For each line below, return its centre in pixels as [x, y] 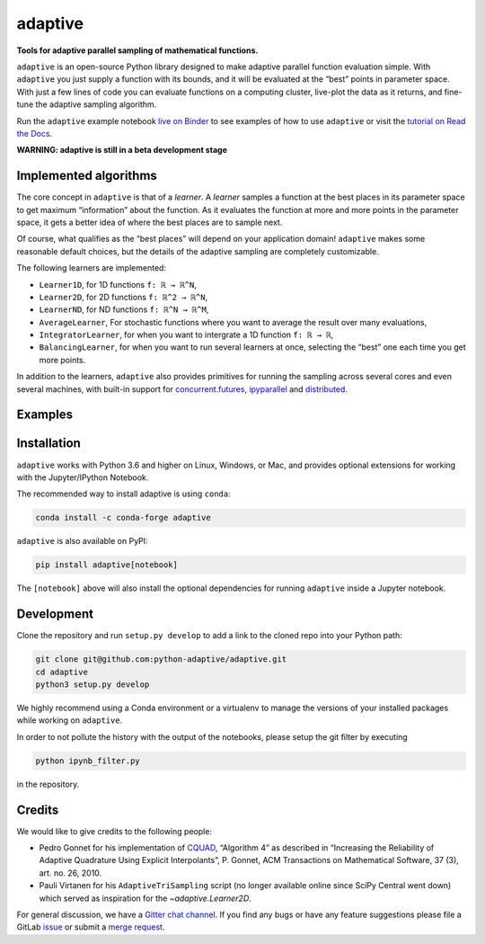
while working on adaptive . [70, 720]
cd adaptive [62, 672]
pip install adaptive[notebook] [107, 565]
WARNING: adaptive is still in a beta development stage [122, 150]
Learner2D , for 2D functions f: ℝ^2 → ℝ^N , [123, 297]
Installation [48, 444]
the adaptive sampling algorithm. [96, 104]
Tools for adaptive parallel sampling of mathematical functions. [137, 50]
